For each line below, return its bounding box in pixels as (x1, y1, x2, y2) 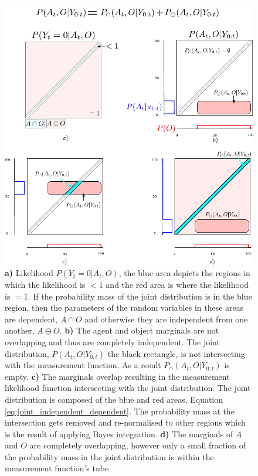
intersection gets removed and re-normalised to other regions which (5, 416, 246, 429)
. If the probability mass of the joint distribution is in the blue (28, 290, 252, 302)
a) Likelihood (5, 267, 53, 279)
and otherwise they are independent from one (84, 312, 248, 325)
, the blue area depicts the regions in (118, 267, 250, 279)
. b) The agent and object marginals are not (59, 324, 219, 336)
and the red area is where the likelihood (106, 278, 249, 290)
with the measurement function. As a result (5, 359, 161, 371)
